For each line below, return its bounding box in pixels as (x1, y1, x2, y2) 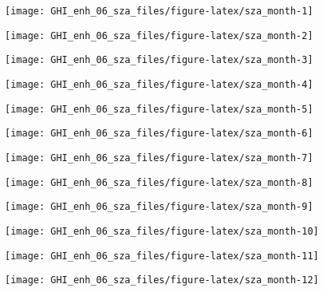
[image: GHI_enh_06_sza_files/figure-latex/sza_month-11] (5, 250, 319, 262)
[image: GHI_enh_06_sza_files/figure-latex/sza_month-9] (5, 201, 313, 213)
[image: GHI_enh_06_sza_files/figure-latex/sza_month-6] (5, 128, 313, 140)
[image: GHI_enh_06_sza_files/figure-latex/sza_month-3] (5, 54, 313, 66)
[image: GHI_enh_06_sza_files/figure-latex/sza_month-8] (5, 176, 313, 188)
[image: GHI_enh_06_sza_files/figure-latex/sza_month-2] (5, 30, 313, 41)
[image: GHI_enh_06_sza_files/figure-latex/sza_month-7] (5, 152, 313, 164)
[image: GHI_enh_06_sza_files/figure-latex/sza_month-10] (5, 225, 319, 237)
